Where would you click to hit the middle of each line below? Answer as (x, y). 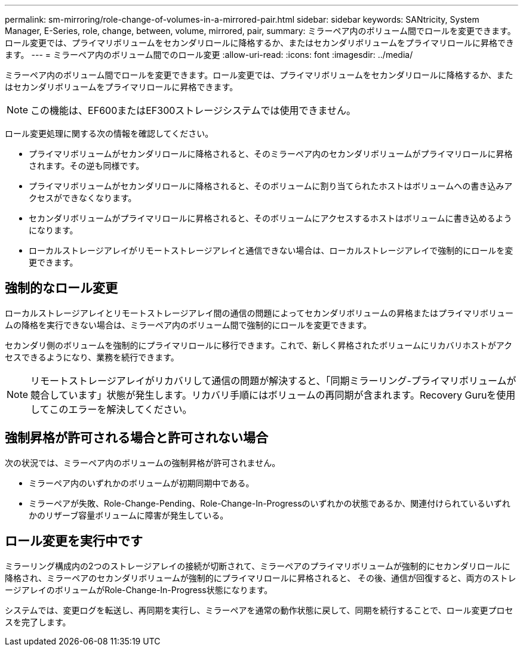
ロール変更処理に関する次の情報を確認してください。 (109, 133)
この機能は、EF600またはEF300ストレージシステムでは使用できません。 (193, 110)
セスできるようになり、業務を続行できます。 (92, 357)
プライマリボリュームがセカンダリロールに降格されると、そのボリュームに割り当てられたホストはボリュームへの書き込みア (271, 186)
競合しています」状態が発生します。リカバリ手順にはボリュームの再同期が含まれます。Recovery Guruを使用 (273, 395)
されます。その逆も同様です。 (87, 166)
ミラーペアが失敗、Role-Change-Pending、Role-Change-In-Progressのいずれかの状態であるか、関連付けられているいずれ (270, 503)
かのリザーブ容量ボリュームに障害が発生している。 (129, 515)
